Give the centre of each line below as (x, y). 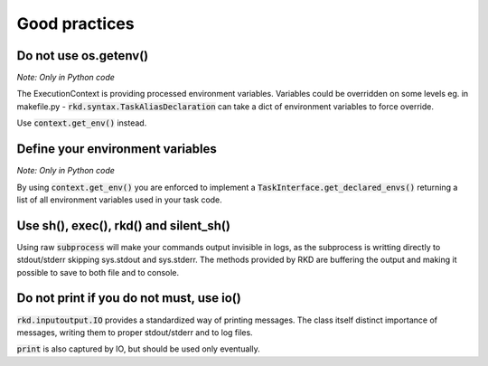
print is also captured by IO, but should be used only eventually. (139, 349)
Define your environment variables (117, 149)
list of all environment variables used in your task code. (120, 200)
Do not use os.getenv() (83, 56)
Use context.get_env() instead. (82, 123)
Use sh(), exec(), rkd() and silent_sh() (123, 225)
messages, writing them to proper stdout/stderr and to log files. (135, 332)
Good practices (75, 23)
